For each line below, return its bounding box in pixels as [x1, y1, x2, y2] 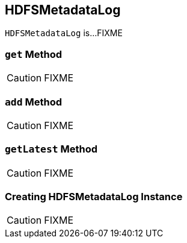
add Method [5, 95, 62, 108]
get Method [5, 48, 62, 60]
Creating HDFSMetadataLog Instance [5, 191, 183, 203]
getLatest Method [5, 143, 98, 156]
